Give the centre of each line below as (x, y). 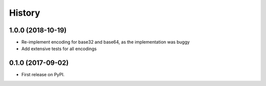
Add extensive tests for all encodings (59, 49)
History (25, 13)
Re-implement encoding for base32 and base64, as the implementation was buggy (105, 42)
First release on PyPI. (43, 75)
